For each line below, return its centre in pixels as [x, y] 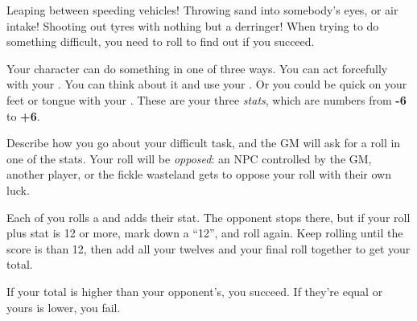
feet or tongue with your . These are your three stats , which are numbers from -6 [206, 99]
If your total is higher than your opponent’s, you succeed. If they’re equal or [195, 291]
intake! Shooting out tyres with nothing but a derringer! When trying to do [193, 25]
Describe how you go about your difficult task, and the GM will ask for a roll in [204, 143]
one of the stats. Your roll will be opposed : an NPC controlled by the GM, [189, 158]
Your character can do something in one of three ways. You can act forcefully [197, 68]
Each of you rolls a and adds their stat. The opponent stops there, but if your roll [208, 217]
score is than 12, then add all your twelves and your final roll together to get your [208, 248]
